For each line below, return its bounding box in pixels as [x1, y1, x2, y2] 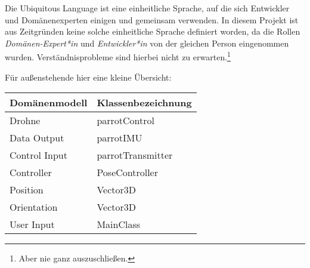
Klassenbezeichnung [97, 96, 192, 110]
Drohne [10, 113, 41, 128]
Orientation [10, 200, 58, 214]
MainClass [97, 217, 140, 232]
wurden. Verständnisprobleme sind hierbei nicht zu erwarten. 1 [5, 49, 231, 63]
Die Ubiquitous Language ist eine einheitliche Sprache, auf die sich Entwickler [5, 2, 290, 14]
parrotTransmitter [97, 148, 173, 162]
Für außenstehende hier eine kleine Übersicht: [5, 70, 172, 83]
